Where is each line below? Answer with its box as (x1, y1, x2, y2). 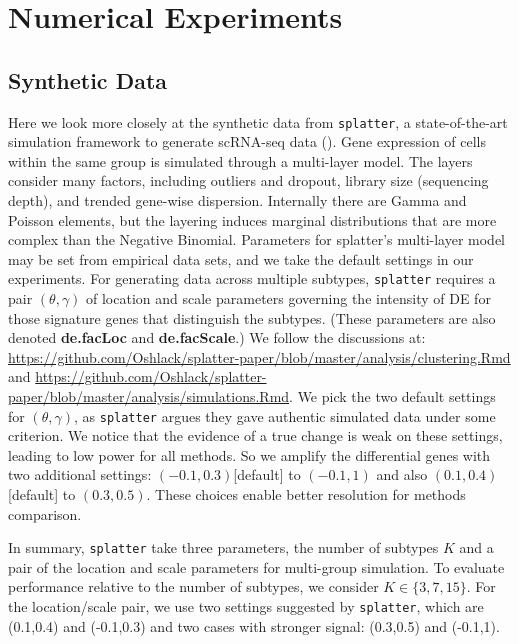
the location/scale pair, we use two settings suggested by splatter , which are (8, 596, 484, 617)
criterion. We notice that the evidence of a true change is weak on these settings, (8, 425, 503, 446)
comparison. (8, 503, 82, 524)
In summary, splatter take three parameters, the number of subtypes (8, 537, 439, 558)
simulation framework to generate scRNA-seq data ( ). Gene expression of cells (8, 131, 487, 152)
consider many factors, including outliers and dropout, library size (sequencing (8, 170, 489, 191)
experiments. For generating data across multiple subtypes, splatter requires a (8, 268, 496, 289)
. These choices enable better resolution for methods (146, 484, 466, 505)
